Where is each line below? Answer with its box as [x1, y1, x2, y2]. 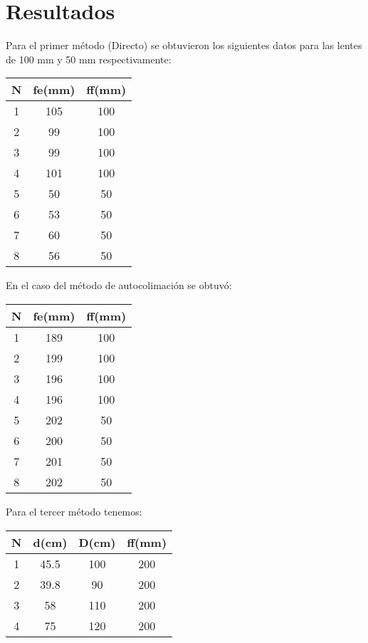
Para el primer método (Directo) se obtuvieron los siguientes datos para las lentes [6, 38, 362, 53]
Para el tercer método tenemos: [6, 503, 142, 518]
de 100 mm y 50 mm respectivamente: [6, 51, 172, 66]
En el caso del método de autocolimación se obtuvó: [6, 278, 232, 293]
